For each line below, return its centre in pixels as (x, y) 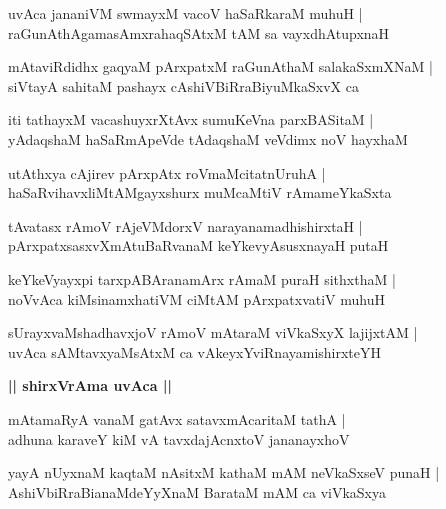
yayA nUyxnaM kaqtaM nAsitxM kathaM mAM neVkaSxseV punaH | (224, 472)
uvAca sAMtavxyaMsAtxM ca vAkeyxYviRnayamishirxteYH (195, 351)
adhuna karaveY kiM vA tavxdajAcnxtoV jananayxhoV (179, 438)
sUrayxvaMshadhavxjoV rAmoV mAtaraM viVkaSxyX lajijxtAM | (213, 332)
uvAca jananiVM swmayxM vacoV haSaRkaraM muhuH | (185, 13)
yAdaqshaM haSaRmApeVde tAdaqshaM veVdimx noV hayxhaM (208, 138)
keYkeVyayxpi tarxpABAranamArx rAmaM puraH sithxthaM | (202, 278)
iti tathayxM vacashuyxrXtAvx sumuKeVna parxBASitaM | (191, 119)
